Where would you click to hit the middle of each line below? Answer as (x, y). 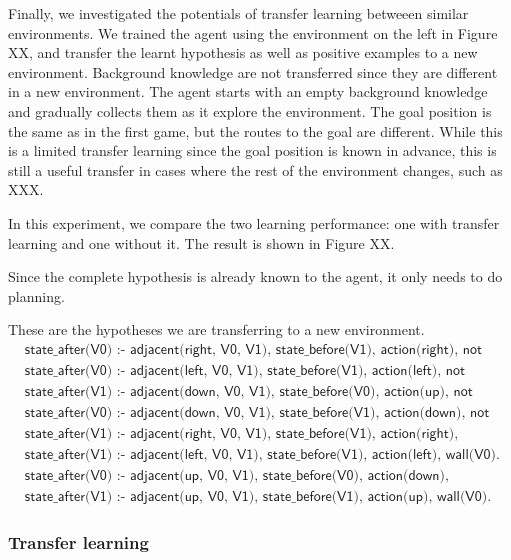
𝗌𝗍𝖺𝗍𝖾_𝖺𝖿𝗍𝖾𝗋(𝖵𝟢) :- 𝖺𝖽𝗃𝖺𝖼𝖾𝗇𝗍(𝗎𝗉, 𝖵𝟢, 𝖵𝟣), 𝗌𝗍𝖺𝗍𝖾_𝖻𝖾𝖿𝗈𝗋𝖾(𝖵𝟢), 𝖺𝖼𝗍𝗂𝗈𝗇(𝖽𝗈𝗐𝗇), (236, 476)
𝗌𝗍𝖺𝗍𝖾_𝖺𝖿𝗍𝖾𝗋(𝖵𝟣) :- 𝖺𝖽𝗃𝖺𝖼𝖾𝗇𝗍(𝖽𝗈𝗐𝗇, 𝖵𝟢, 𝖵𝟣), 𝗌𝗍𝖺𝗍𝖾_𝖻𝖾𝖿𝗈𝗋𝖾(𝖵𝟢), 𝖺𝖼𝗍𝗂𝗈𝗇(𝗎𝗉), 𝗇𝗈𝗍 (248, 391)
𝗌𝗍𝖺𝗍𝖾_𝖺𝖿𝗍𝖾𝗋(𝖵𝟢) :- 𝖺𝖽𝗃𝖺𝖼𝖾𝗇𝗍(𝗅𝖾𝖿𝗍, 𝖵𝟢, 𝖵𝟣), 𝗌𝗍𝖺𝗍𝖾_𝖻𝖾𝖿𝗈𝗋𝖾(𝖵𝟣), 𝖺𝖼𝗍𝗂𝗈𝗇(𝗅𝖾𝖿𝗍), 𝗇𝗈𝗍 (245, 370)
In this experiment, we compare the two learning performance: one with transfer (254, 222)
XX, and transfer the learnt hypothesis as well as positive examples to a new (243, 52)
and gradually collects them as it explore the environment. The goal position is (250, 110)
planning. (36, 295)
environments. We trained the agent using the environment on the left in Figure (253, 32)
